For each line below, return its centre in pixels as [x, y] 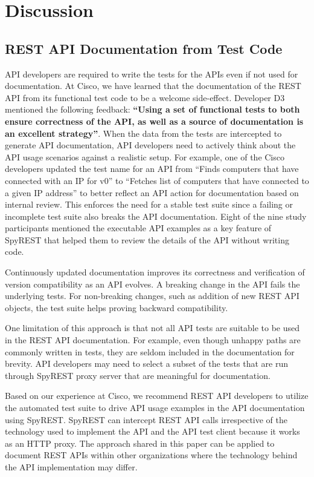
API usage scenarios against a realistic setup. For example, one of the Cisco [145, 156]
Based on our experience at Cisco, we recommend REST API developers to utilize [157, 396]
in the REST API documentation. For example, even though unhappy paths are [153, 340]
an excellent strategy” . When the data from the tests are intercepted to [143, 133]
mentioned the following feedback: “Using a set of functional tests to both [152, 109]
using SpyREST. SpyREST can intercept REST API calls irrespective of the [146, 419]
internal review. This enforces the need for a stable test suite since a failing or [149, 204]
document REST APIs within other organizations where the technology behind [151, 455]
